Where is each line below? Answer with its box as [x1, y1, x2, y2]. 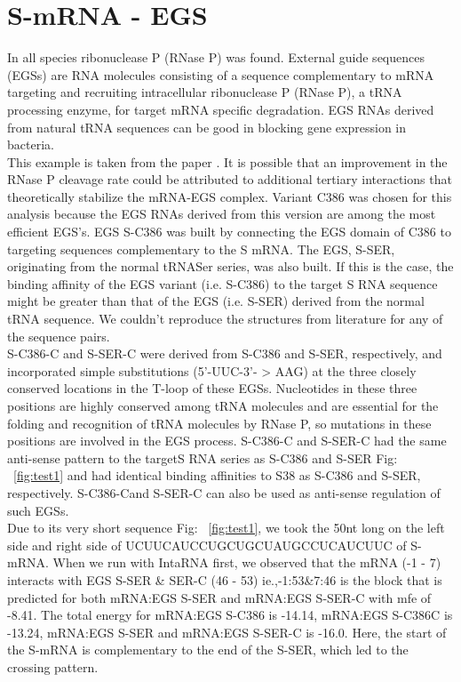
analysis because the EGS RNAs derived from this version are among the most [7, 205, 436, 223]
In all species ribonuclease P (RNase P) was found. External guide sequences [7, 48, 425, 67]
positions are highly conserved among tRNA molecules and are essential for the [7, 397, 439, 414]
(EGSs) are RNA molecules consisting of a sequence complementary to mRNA [7, 65, 434, 84]
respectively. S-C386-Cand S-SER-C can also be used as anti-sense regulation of [7, 483, 441, 501]
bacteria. [7, 135, 54, 154]
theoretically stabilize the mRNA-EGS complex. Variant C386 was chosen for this [7, 187, 452, 205]
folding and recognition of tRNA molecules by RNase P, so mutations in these [7, 413, 432, 432]
